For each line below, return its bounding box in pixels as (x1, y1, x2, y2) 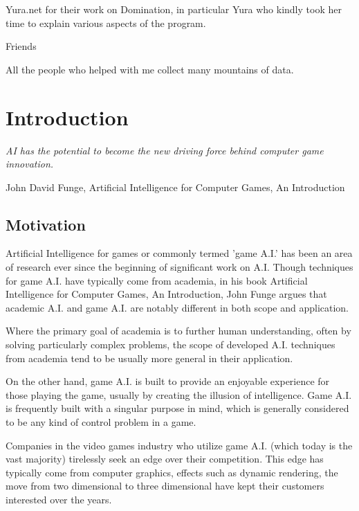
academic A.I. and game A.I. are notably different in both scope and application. (6, 300, 349, 314)
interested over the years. (6, 492, 112, 506)
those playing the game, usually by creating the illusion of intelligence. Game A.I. (6, 387, 352, 402)
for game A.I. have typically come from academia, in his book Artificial (6, 273, 308, 287)
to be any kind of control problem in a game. (6, 415, 196, 429)
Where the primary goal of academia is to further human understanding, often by (6, 323, 351, 338)
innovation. (6, 156, 54, 171)
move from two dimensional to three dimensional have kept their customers (6, 478, 324, 493)
